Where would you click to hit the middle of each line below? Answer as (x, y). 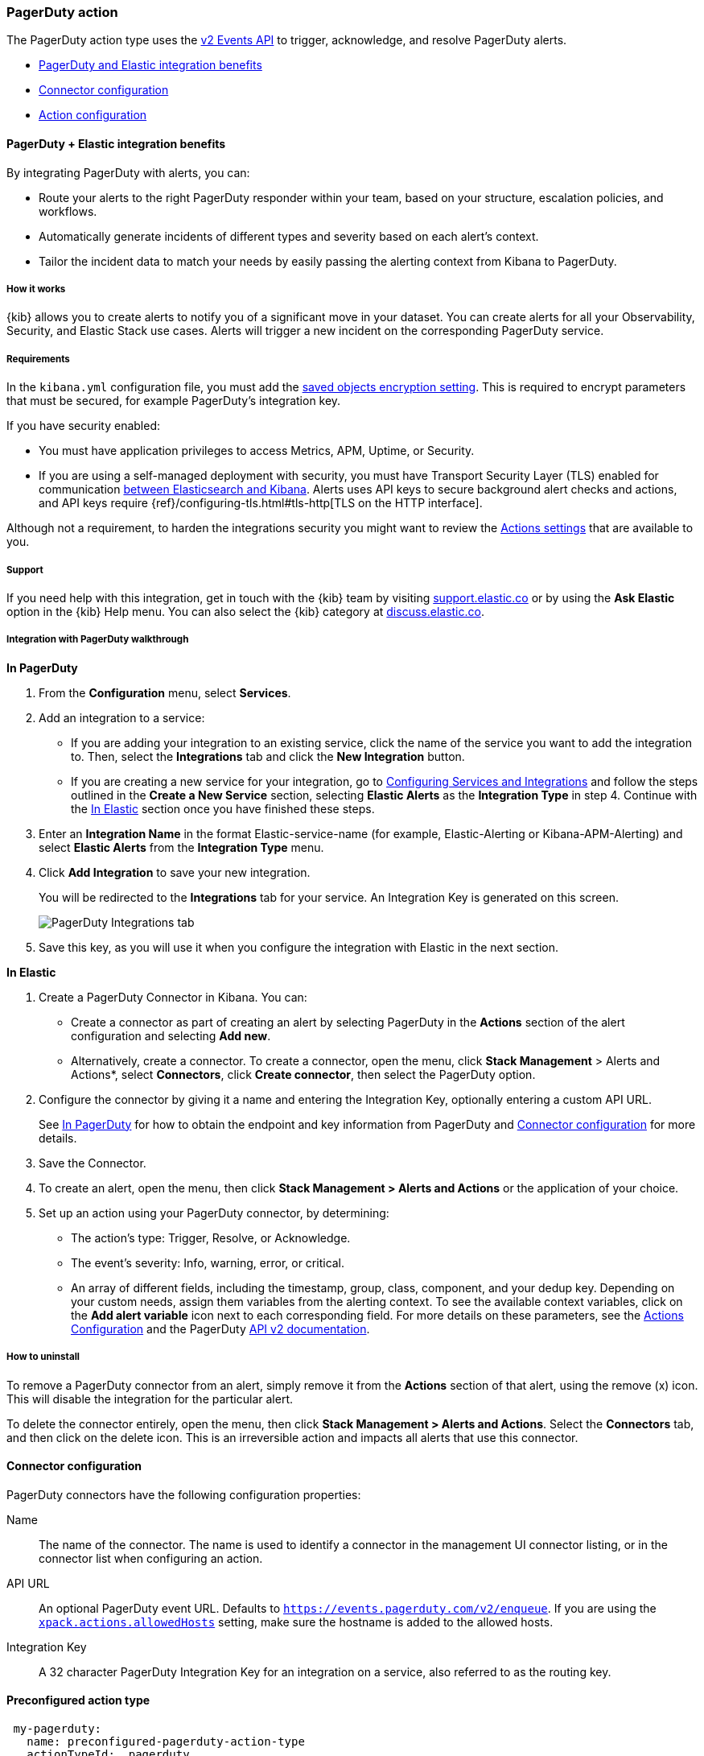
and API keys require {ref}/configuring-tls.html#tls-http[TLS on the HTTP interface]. (261, 503)
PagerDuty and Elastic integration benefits (150, 65)
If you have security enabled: (84, 426)
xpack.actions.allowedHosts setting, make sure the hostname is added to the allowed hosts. (296, 1622)
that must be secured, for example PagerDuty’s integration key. (174, 401)
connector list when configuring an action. (151, 1558)
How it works (36, 289)
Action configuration (93, 115)
